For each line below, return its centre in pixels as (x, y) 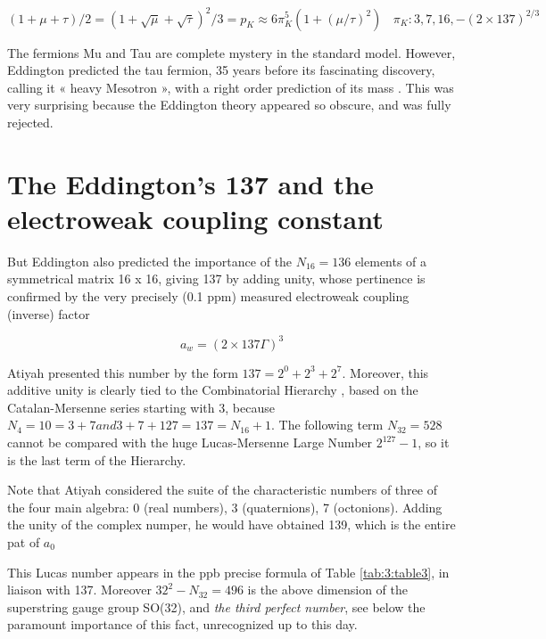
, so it (434, 442)
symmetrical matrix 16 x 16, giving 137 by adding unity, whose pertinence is (216, 279)
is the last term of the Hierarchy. (97, 459)
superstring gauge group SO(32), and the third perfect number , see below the (216, 606)
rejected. (30, 122)
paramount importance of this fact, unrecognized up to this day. (182, 624)
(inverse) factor (49, 313)
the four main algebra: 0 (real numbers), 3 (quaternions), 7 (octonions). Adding (225, 507)
